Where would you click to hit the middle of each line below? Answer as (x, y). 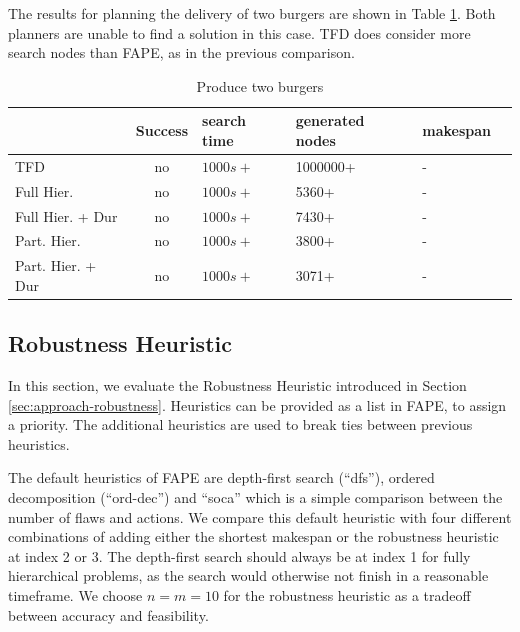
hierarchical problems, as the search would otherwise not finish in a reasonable (248, 575)
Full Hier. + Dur (66, 215)
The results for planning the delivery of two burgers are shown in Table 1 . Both (252, 13)
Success (162, 130)
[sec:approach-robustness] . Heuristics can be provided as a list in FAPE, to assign (257, 404)
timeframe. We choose (75, 595)
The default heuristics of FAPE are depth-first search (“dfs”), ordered (221, 477)
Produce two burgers (260, 85)
